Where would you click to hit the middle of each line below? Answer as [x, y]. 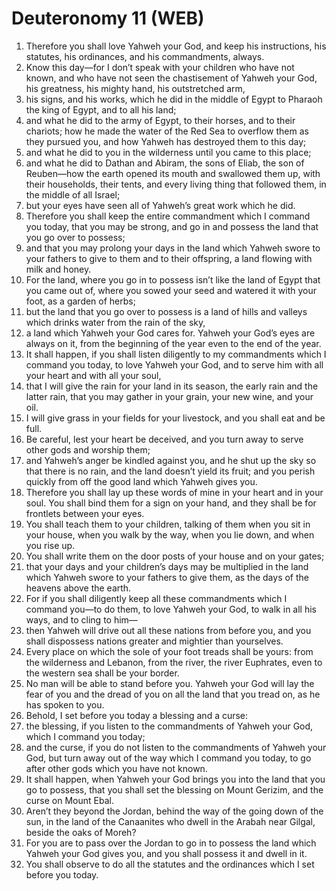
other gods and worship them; [88, 449]
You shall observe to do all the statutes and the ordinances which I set [170, 864]
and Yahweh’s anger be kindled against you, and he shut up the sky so [171, 460]
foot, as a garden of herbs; [80, 301]
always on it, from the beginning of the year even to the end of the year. [173, 343]
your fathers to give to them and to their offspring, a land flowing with [169, 258]
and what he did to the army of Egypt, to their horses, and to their [160, 120]
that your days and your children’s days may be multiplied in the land [167, 566]
